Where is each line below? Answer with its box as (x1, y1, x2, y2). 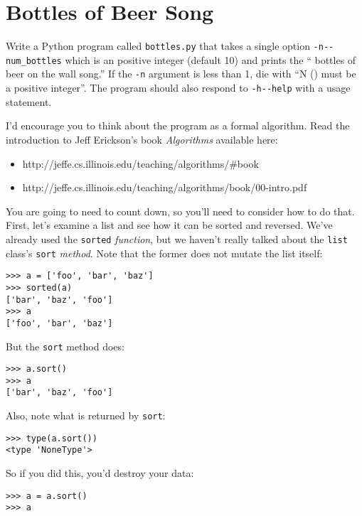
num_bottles (6, 55, 62, 66)
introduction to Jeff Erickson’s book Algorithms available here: (6, 131, 278, 146)
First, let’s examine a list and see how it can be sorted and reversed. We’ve (6, 217, 333, 232)
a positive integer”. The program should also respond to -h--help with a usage (6, 80, 351, 95)
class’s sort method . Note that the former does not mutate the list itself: (6, 245, 323, 260)
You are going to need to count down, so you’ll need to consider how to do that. (6, 203, 355, 218)
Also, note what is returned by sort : (6, 408, 166, 423)
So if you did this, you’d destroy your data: (6, 466, 194, 480)
